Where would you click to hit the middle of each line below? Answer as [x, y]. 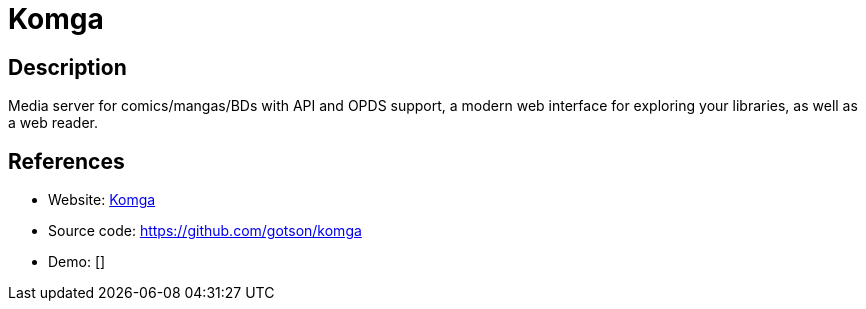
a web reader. [53, 123]
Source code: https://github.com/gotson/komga [205, 231]
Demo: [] [77, 262]
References [66, 161]
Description [67, 67]
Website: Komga [102, 200]
